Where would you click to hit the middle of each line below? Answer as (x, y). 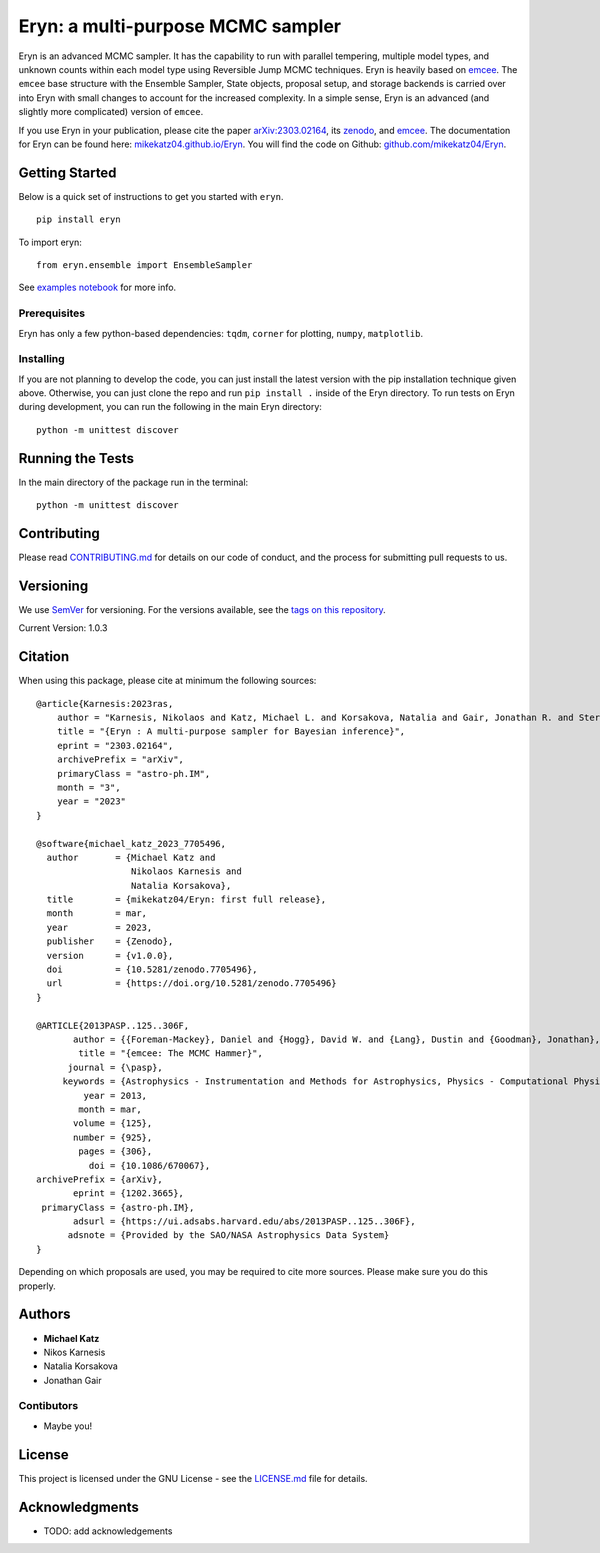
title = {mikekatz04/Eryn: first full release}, (186, 899)
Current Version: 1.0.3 (63, 628)
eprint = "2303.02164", (115, 745)
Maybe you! (68, 1426)
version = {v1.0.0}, (110, 955)
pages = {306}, (115, 1151)
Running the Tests (76, 458)
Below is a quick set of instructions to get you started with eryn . (151, 196)
